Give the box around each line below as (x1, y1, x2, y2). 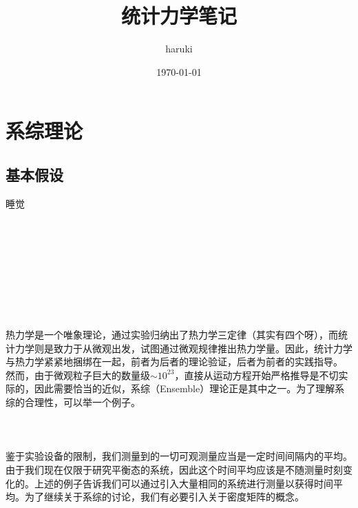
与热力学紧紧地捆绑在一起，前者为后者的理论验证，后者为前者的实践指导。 (6, 354, 343, 369)
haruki (165, 41, 193, 56)
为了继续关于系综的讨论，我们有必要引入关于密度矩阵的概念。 (24, 489, 304, 504)
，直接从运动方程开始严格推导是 (174, 367, 319, 382)
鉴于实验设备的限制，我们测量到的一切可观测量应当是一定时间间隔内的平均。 (6, 449, 352, 463)
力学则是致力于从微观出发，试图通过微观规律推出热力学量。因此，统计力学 (14, 341, 352, 355)
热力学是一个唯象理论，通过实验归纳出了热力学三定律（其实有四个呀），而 (6, 327, 338, 342)
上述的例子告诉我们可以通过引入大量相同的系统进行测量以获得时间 (34, 476, 333, 490)
